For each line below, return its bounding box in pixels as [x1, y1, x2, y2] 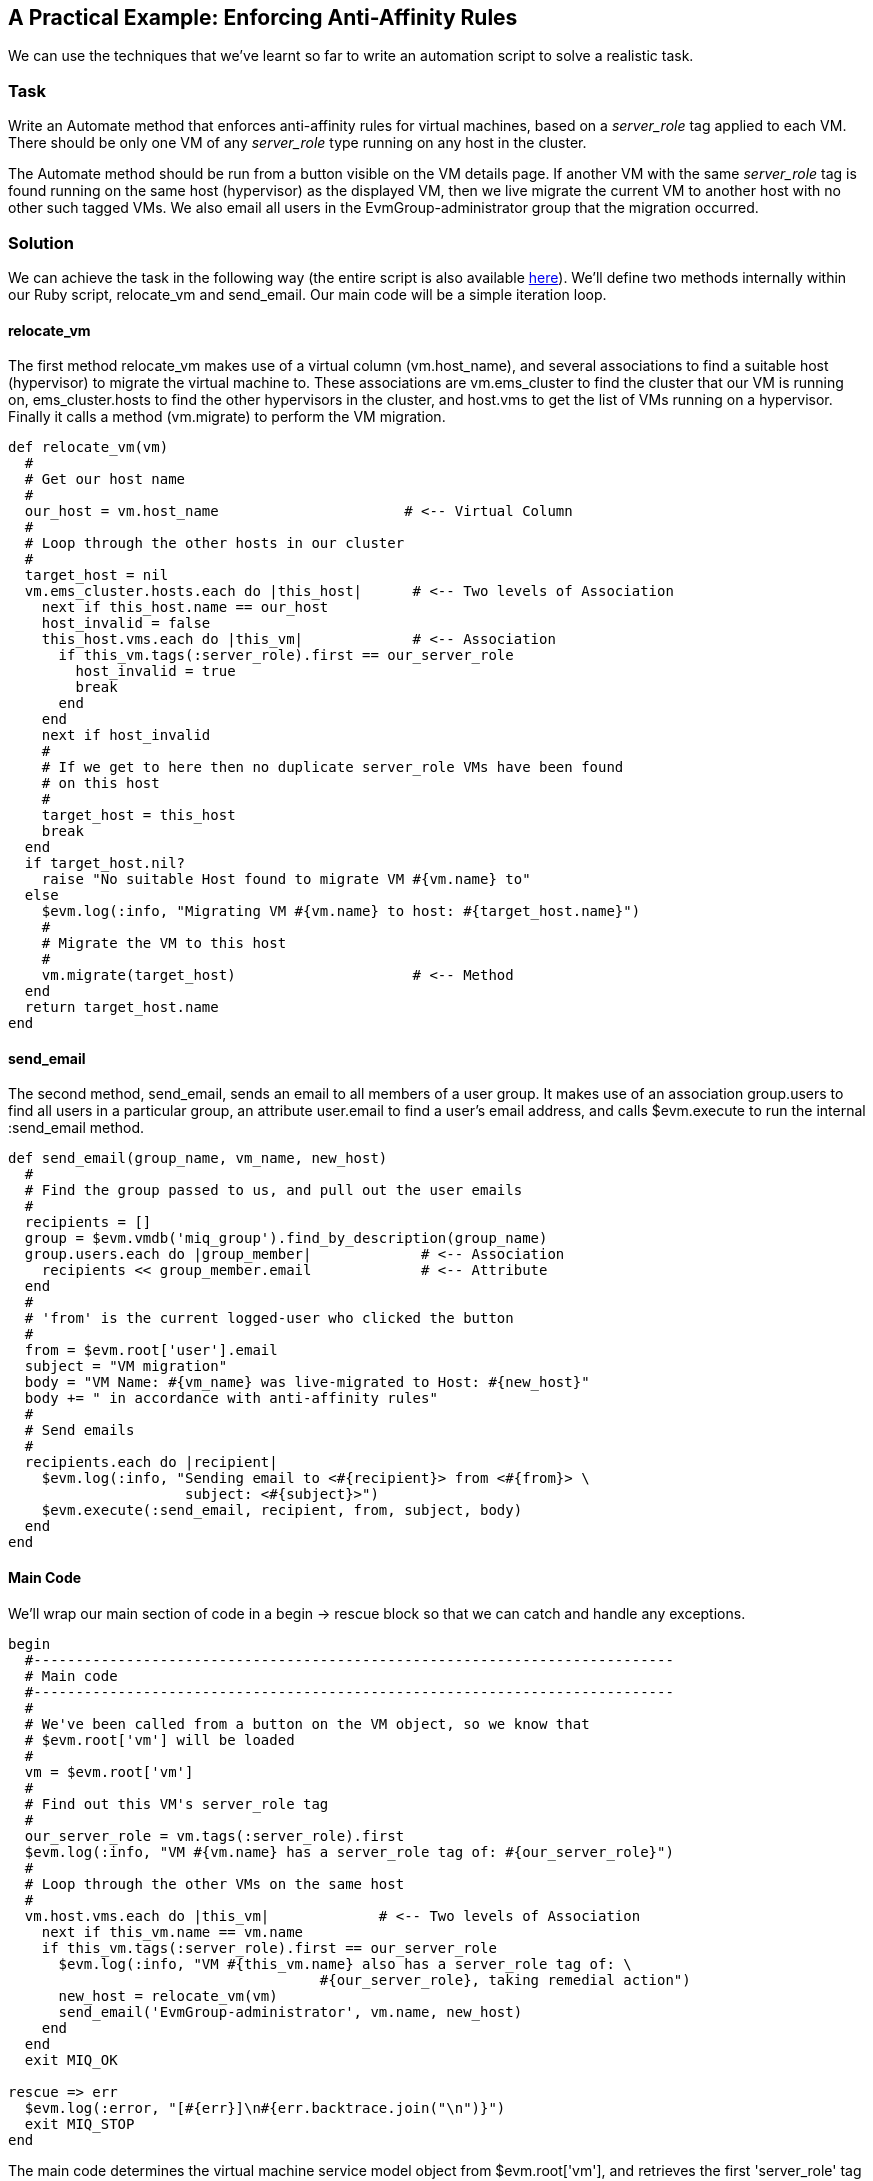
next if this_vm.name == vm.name [41, 1923, 304, 1940]
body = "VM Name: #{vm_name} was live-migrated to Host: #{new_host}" [24, 1374, 590, 1391]
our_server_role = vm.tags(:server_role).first [24, 1827, 405, 1844]
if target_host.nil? [24, 855, 186, 872]
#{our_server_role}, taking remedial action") [319, 1971, 691, 1988]
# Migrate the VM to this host [41, 935, 287, 952]
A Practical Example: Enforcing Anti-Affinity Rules [8, 5, 518, 30]
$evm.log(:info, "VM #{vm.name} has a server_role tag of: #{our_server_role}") [24, 1843, 674, 1860]
